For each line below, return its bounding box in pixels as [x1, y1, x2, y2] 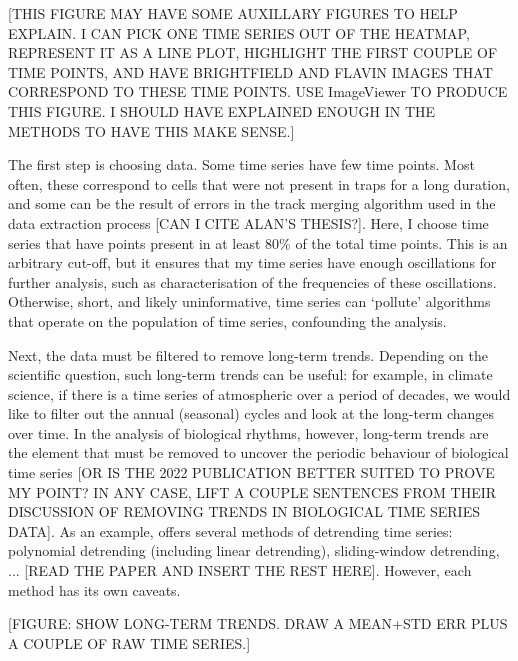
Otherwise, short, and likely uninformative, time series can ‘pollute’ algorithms [8, 291, 491, 312]
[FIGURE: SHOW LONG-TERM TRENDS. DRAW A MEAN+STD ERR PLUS [8, 613, 508, 634]
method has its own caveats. [8, 579, 181, 600]
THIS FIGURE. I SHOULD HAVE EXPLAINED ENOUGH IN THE [8, 100, 436, 121]
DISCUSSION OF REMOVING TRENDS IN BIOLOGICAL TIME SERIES [8, 501, 480, 522]
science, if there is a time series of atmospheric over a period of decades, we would [8, 383, 511, 404]
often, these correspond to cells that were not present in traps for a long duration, [8, 173, 510, 194]
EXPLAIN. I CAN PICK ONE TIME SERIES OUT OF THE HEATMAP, [8, 22, 470, 43]
